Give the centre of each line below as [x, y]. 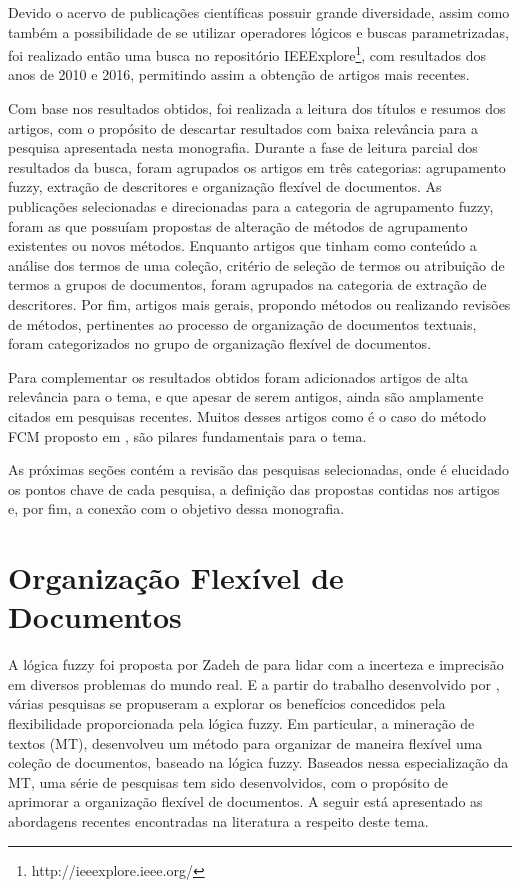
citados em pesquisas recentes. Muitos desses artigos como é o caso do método [247, 415]
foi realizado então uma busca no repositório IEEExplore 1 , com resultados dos [247, 53]
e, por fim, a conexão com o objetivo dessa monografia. [176, 508]
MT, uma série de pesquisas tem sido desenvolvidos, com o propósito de [228, 781]
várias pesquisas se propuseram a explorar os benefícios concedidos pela [227, 703]
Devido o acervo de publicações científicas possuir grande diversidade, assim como [259, 12]
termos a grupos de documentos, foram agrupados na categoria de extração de [247, 284]
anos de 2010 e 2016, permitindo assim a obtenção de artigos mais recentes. [239, 74]
